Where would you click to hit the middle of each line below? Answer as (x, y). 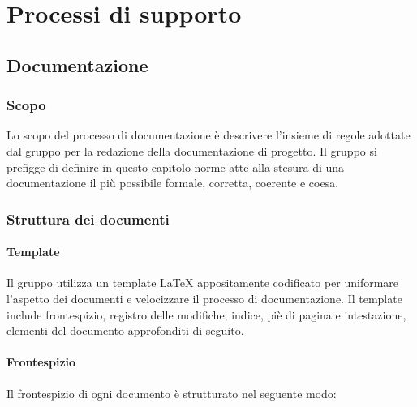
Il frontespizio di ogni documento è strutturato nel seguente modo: (172, 393)
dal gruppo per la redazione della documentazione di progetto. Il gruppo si (192, 150)
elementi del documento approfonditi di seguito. (125, 330)
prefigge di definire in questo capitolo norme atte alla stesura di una (176, 167)
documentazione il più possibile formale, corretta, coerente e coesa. (173, 183)
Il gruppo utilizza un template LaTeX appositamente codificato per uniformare (203, 283)
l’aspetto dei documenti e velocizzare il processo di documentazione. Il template (204, 298)
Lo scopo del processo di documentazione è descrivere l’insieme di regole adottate (208, 135)
